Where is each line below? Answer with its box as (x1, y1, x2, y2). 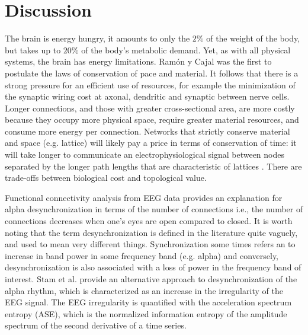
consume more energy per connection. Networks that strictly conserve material (5, 125, 290, 137)
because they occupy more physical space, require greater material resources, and (5, 113, 299, 126)
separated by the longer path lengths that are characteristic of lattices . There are (5, 159, 302, 172)
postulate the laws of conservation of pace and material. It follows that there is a (5, 66, 299, 79)
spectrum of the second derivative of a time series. (5, 319, 187, 331)
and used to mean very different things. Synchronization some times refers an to (5, 238, 296, 250)
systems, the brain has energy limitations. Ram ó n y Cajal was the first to (5, 55, 272, 68)
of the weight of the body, (206, 32, 300, 44)
